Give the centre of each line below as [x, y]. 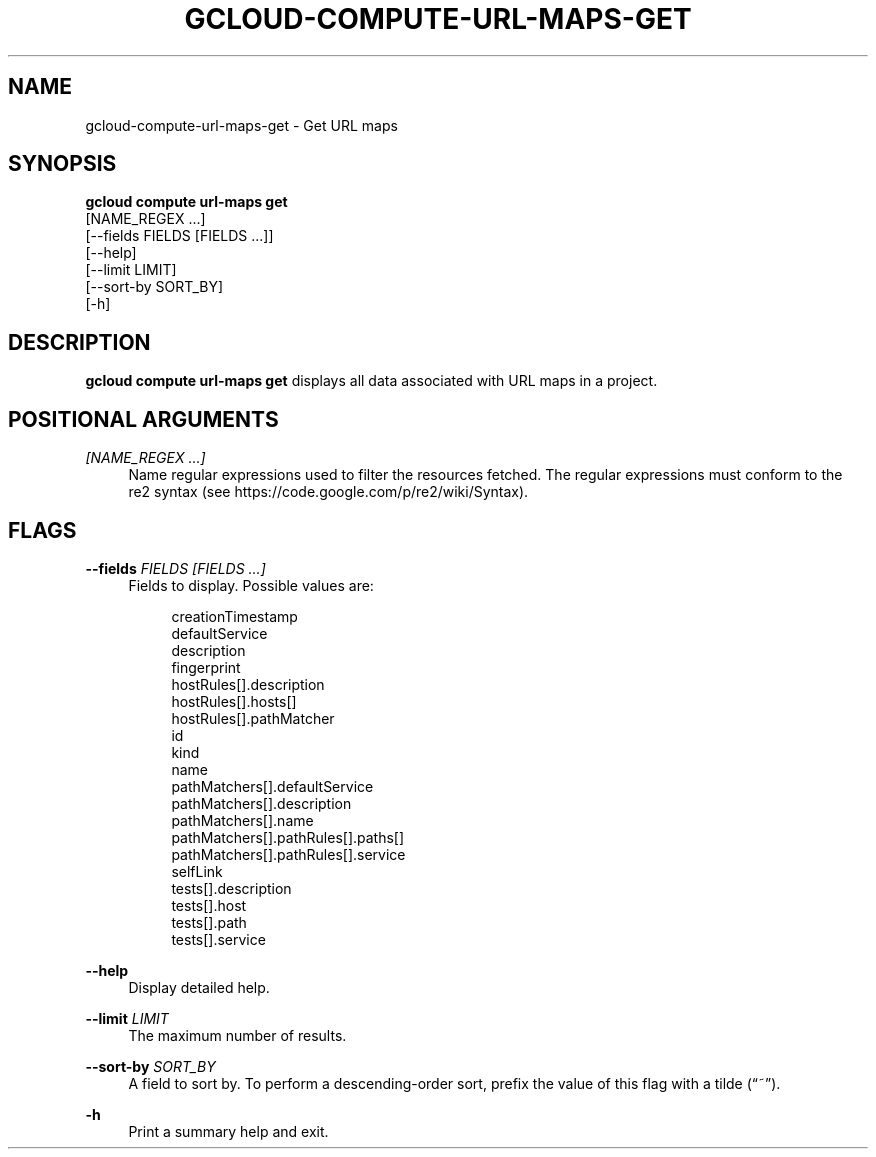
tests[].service [218, 939]
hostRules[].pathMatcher [253, 718]
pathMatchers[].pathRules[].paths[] [288, 837]
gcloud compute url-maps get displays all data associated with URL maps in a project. [371, 381]
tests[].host [209, 905]
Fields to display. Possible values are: [251, 585]
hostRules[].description [248, 684]
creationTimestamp [234, 616]
